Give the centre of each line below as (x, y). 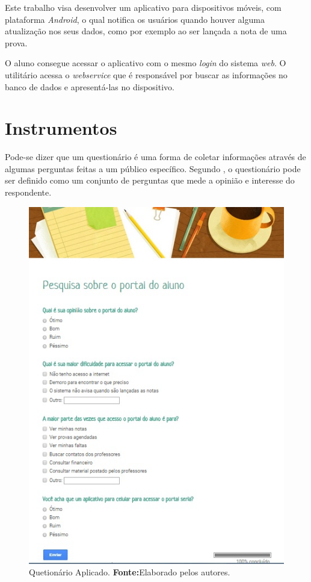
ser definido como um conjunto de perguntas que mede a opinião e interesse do (150, 180)
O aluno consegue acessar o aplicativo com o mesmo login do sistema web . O (146, 63)
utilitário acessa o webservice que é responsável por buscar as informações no (146, 74)
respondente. (28, 192)
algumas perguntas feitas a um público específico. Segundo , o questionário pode (153, 168)
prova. (16, 42)
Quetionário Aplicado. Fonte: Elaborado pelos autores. (130, 572)
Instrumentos (61, 128)
